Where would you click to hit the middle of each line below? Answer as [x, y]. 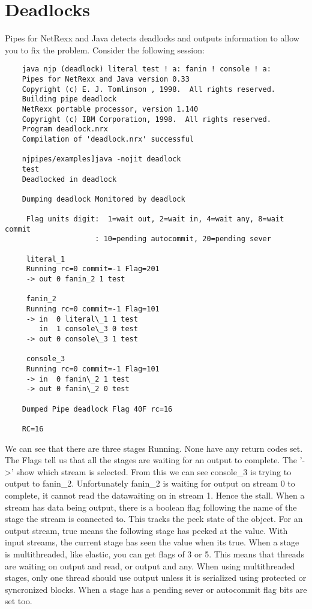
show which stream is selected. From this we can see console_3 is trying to [154, 471]
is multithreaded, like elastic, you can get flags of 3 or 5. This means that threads [155, 553]
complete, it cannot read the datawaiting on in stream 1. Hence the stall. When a [155, 495]
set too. [19, 601]
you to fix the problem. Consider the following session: [105, 49]
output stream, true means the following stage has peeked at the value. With [146, 530]
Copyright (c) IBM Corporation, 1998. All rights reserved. [146, 119]
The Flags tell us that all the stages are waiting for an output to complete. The [151, 460]
